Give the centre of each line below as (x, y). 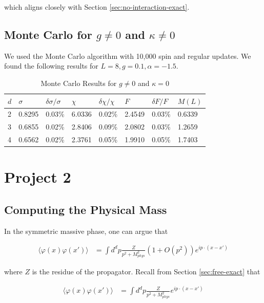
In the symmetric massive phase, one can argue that (86, 231)
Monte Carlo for (48, 34)
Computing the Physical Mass (86, 209)
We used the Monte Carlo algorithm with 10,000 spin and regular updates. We (128, 56)
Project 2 (38, 177)
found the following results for (51, 66)
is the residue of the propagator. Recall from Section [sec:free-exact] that (146, 272)
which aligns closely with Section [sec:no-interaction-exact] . (97, 7)
